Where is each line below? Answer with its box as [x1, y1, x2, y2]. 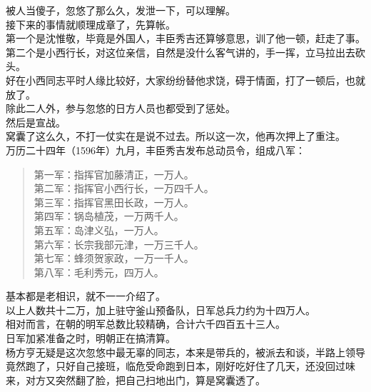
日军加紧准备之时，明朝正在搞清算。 [6, 331, 176, 346]
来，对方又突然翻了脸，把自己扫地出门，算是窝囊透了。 [6, 372, 265, 387]
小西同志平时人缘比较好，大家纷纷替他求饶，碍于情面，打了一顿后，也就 [25, 72, 365, 87]
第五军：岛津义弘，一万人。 [34, 222, 164, 237]
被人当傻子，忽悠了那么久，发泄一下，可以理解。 [6, 3, 235, 17]
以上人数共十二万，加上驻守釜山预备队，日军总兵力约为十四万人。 [6, 302, 315, 317]
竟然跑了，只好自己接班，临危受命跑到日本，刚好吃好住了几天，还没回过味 [6, 358, 355, 373]
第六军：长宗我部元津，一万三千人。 [34, 236, 204, 251]
